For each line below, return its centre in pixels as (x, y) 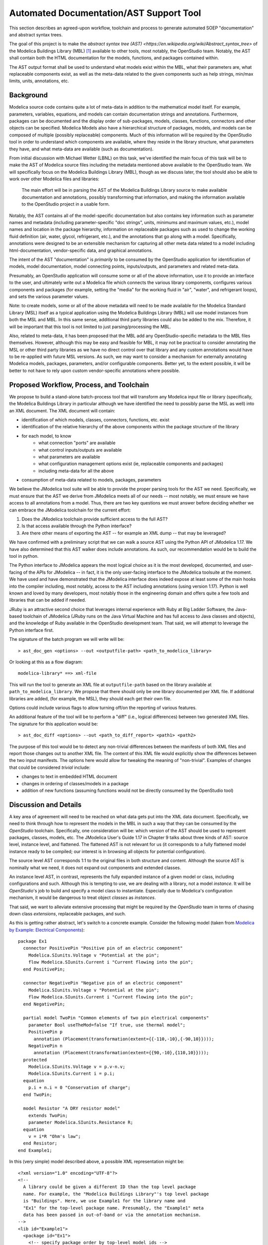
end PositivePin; (44, 969)
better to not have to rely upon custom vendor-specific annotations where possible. (95, 371)
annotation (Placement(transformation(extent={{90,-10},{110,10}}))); (121, 1053)
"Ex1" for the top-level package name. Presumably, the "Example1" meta (113, 1208)
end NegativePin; (44, 1004)
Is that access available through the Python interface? (76, 526)
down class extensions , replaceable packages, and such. (67, 913)
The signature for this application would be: (54, 724)
